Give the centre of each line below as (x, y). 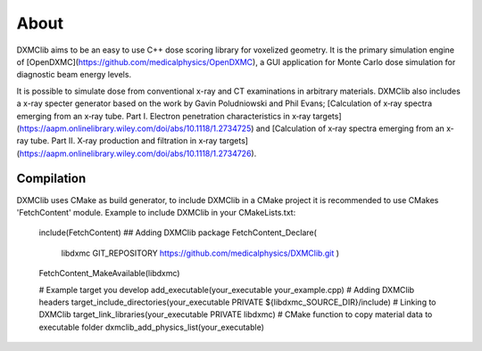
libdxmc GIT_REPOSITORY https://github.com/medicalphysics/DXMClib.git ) (200, 253)
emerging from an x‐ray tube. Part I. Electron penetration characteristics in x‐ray (164, 116)
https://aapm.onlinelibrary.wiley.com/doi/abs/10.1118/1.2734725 (135, 128)
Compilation (51, 179)
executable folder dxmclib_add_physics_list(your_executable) (152, 327)
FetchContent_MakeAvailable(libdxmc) (109, 273)
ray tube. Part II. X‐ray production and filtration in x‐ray (117, 141)
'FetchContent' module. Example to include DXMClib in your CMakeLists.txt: (156, 212)
